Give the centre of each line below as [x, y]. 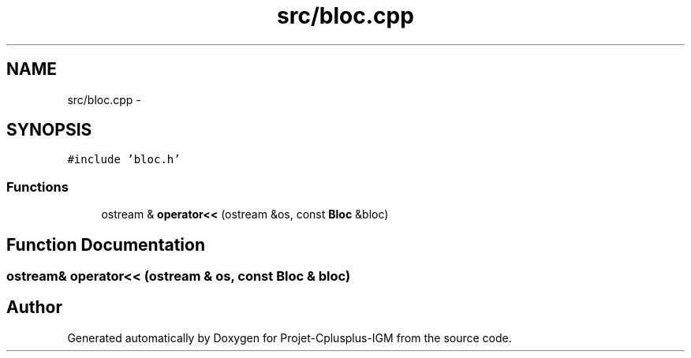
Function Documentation [106, 244]
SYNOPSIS [49, 130]
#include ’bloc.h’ [124, 160]
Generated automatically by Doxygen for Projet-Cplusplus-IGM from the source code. [289, 337]
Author [34, 308]
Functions [37, 186]
